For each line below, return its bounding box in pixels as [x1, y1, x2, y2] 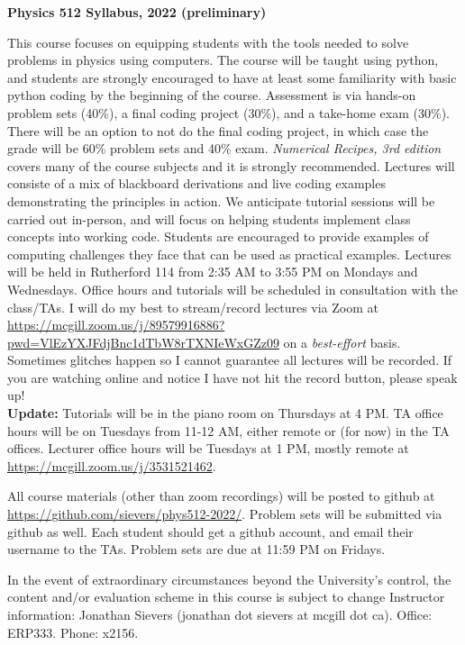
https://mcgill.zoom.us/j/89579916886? [7, 315, 225, 334]
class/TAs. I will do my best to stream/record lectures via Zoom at [7, 297, 378, 316]
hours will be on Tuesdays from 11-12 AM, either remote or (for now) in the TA [7, 421, 450, 440]
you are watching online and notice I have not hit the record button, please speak [7, 368, 458, 386]
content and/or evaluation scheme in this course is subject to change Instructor [7, 587, 445, 606]
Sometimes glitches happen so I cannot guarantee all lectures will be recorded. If [7, 350, 452, 369]
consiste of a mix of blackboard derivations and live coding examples [7, 174, 386, 193]
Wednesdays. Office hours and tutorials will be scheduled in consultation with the [7, 279, 458, 298]
